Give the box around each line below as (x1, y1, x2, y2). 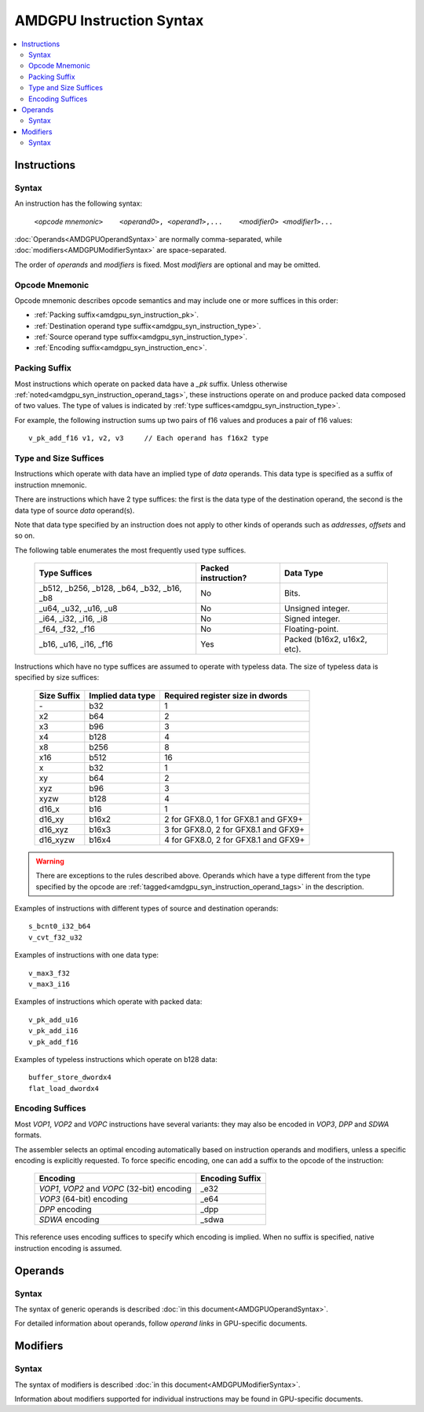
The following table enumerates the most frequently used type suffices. (14, 545, 247, 555)
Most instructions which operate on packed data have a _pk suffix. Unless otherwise (14, 379, 288, 389)
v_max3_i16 (28, 980, 71, 988)
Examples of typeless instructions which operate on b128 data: (14, 1054, 217, 1064)
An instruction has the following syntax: (14, 199, 143, 208)
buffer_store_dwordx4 (28, 1073, 111, 1082)
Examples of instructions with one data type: (14, 950, 159, 960)
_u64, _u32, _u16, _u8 (38, 603, 118, 614)
